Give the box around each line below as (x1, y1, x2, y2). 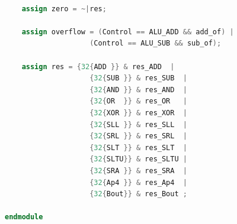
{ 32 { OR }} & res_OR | (89, 97, 187, 106)
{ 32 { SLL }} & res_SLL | (89, 120, 187, 129)
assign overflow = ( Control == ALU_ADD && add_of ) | (21, 27, 234, 36)
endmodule (5, 213, 43, 222)
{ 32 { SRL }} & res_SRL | (89, 132, 187, 141)
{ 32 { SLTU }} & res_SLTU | (89, 155, 187, 164)
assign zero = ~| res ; (21, 4, 107, 13)
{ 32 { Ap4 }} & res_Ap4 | (89, 178, 187, 187)
